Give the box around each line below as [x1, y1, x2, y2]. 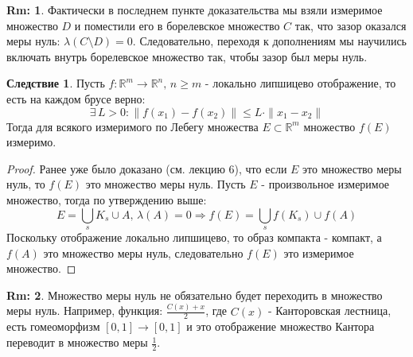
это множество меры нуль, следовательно [43, 244, 244, 261]
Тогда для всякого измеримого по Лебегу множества [6, 118, 259, 134]
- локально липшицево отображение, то [205, 75, 396, 91]
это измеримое [283, 244, 354, 261]
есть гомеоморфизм [6, 318, 100, 335]
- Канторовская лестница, [267, 302, 392, 319]
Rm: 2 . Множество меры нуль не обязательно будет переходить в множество [6, 286, 383, 303]
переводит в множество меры [6, 334, 148, 351]
